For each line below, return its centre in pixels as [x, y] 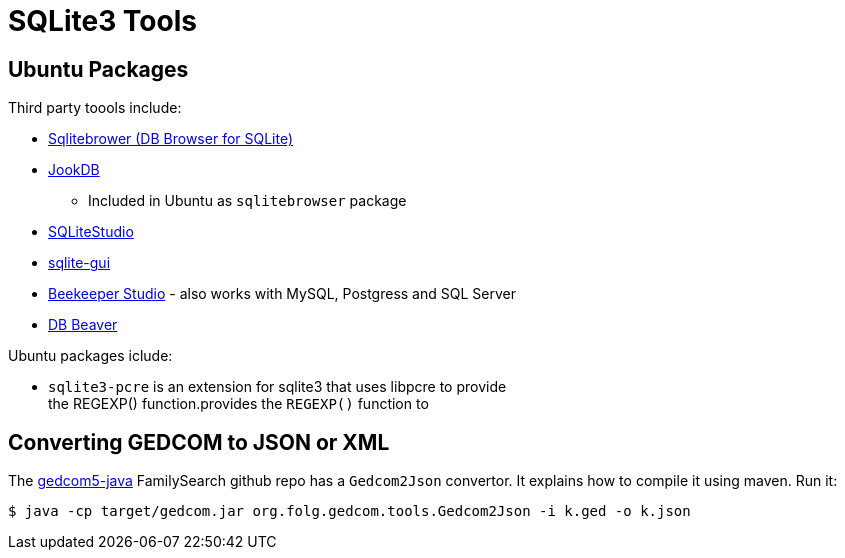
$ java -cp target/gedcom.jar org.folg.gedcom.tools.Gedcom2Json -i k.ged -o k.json [349, 511]
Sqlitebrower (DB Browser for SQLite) [171, 139]
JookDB [74, 170]
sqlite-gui [79, 263]
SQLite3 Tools [102, 21]
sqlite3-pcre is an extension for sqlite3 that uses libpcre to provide [277, 387]
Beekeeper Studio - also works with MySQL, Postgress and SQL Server [282, 294]
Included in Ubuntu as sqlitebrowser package [247, 201]
